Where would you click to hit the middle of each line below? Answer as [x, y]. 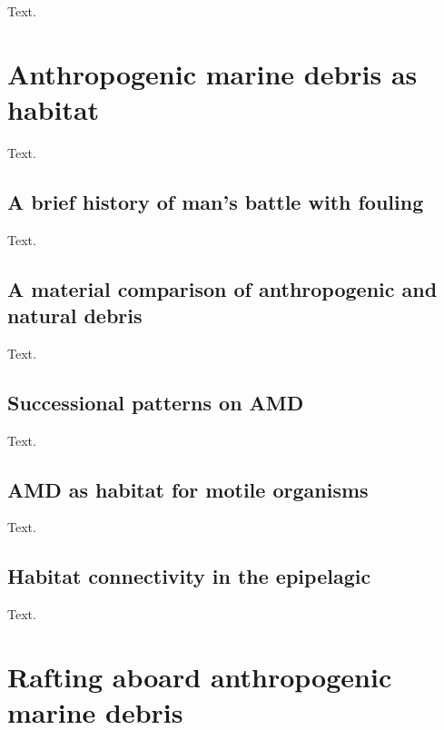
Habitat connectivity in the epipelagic [189, 576]
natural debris [75, 316]
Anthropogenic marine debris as [212, 73]
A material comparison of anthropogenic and [222, 288]
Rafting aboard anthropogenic [200, 677]
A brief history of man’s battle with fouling [216, 201]
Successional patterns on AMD [156, 402]
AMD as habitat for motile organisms [188, 489]
